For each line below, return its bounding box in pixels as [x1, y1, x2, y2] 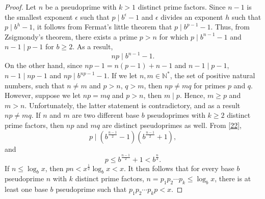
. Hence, [179, 90, 205, 101]
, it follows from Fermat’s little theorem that [33, 21, 172, 32]
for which [159, 31, 189, 42]
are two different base [72, 110, 140, 120]
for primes [194, 80, 226, 90]
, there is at [215, 173, 251, 184]
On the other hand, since [5, 60, 83, 71]
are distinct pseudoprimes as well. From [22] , [102, 120, 242, 130]
